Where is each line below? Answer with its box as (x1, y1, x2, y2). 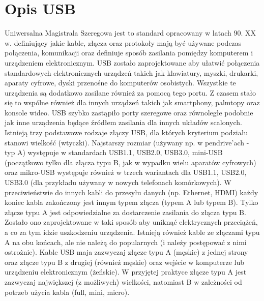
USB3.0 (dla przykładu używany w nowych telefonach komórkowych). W (5, 177, 231, 188)
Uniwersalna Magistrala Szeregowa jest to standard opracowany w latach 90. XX (5, 27, 256, 38)
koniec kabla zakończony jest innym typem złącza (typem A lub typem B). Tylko (5, 197, 258, 207)
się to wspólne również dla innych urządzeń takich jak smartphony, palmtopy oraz (5, 97, 260, 108)
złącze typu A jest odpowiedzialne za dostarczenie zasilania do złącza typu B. (5, 206, 246, 217)
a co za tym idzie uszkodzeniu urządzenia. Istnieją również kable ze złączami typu (5, 227, 260, 237)
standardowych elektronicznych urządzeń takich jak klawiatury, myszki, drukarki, (5, 67, 258, 78)
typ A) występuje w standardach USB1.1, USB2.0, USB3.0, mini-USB (5, 147, 223, 158)
